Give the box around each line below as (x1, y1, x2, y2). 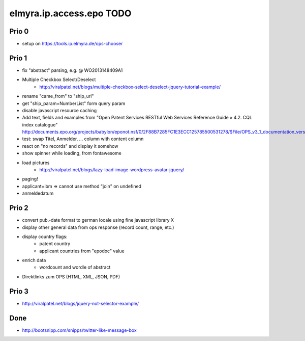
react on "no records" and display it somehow (22, 143, 118, 149)
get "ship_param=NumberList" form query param (22, 100, 126, 107)
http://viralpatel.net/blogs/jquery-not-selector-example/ (22, 300, 139, 306)
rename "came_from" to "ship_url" (22, 93, 94, 99)
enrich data (22, 257, 46, 264)
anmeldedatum (22, 190, 54, 196)
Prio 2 (9, 204, 29, 213)
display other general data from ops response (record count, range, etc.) (22, 224, 174, 230)
